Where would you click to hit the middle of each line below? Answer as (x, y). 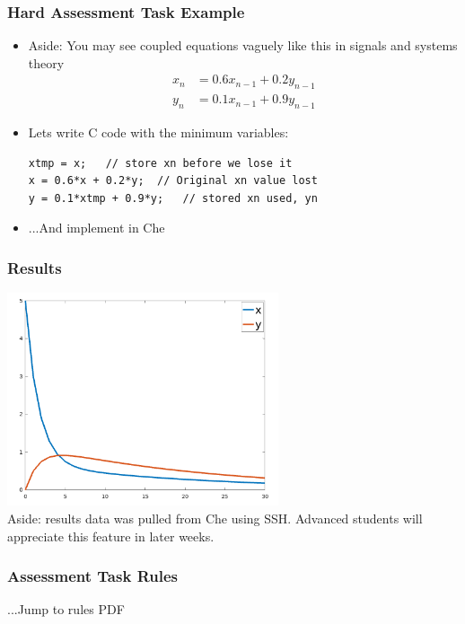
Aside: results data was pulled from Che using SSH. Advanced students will (215, 518)
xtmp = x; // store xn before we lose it (160, 163)
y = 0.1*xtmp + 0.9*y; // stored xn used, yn (173, 198)
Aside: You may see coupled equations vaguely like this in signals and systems (243, 45)
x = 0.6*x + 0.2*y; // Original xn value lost (173, 181)
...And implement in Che (97, 228)
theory (46, 62)
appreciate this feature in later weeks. (111, 536)
